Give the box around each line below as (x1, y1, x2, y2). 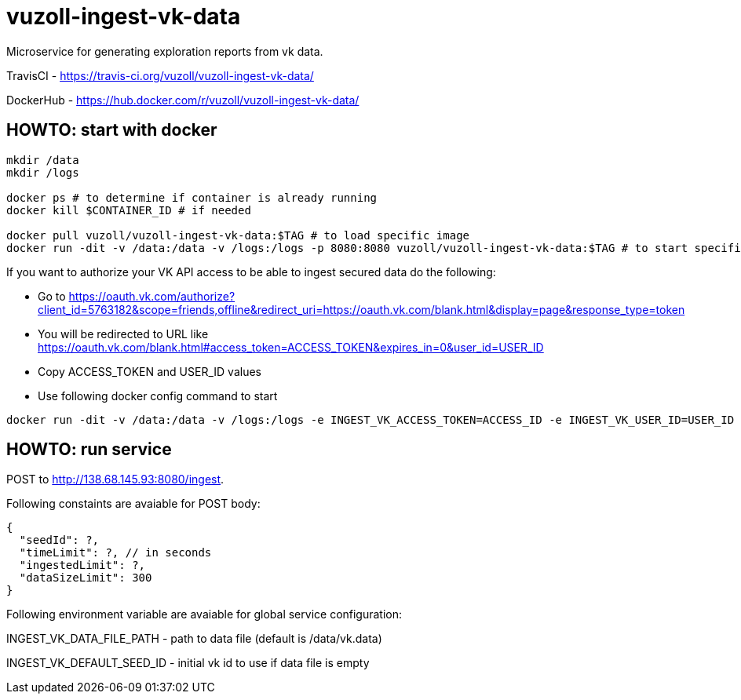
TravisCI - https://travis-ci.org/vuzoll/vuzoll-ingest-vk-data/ (6, 68, 314, 82)
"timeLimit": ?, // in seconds (19, 546, 212, 560)
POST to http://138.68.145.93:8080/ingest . (6, 472, 224, 487)
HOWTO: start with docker (6, 120, 217, 140)
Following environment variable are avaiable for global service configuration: (6, 607, 403, 622)
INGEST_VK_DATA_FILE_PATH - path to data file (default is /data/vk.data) (6, 632, 382, 646)
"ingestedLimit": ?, (19, 559, 146, 572)
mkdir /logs (6, 166, 79, 179)
